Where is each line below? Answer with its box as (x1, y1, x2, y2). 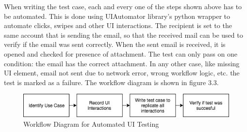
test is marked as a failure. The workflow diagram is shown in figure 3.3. (4, 77, 219, 87)
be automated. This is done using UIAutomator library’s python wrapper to (4, 11, 231, 21)
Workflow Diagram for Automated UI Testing (23, 118, 159, 129)
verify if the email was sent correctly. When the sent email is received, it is (4, 39, 226, 49)
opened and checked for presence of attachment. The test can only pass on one (4, 48, 237, 59)
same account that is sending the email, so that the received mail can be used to (4, 29, 243, 40)
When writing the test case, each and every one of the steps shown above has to (4, 1, 242, 11)
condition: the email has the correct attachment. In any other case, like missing (4, 58, 240, 68)
